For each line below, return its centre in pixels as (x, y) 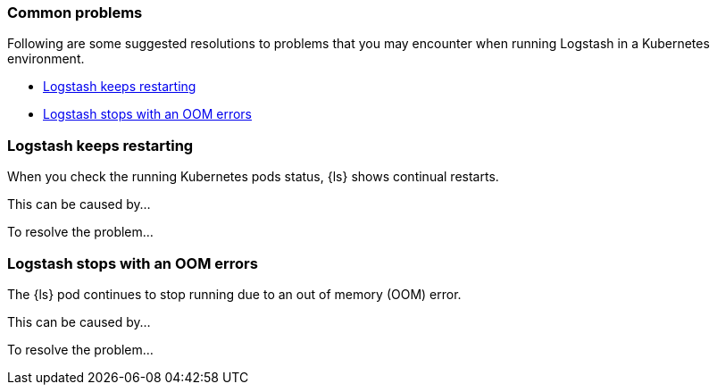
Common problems (75, 13)
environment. (46, 59)
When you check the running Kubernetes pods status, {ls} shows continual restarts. (253, 177)
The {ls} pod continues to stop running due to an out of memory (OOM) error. (234, 294)
